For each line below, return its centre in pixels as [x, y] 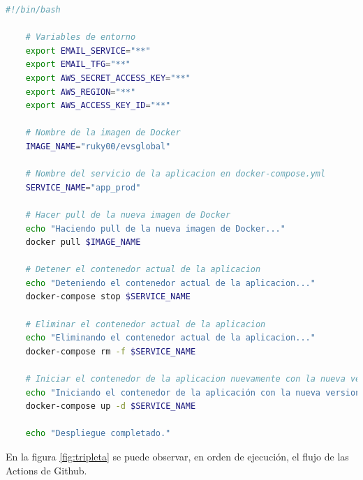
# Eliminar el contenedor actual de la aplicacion [146, 324]
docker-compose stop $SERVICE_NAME [108, 297]
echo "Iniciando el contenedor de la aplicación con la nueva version [193, 392]
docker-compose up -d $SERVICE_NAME [111, 406]
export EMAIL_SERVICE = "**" [88, 51]
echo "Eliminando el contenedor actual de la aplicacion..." [170, 338]
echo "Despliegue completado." [98, 434]
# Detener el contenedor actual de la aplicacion [143, 270]
